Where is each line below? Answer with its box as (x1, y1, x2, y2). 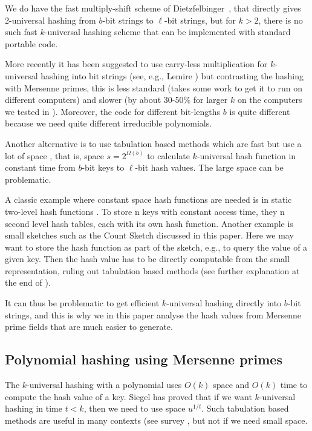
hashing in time (5, 402, 62, 415)
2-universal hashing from (5, 13, 96, 26)
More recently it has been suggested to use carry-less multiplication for (5, 58, 268, 70)
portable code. (5, 37, 58, 50)
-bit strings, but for (164, 13, 236, 26)
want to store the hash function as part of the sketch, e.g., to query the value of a (5, 240, 308, 253)
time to (280, 378, 308, 391)
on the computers (237, 93, 302, 106)
